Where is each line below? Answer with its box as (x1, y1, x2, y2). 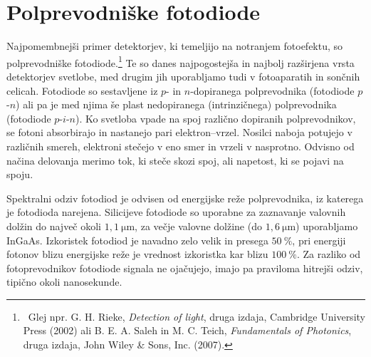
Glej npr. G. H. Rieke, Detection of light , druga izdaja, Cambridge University (28, 309, 365, 324)
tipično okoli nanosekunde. (6, 274, 122, 289)
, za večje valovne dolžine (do (135, 218, 262, 233)
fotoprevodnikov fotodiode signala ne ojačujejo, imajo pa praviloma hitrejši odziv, (6, 260, 363, 275)
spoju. (6, 167, 33, 182)
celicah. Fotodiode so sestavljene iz (6, 83, 158, 98)
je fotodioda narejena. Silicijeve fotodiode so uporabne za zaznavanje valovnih (6, 205, 346, 219)
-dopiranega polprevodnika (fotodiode (190, 83, 355, 98)
